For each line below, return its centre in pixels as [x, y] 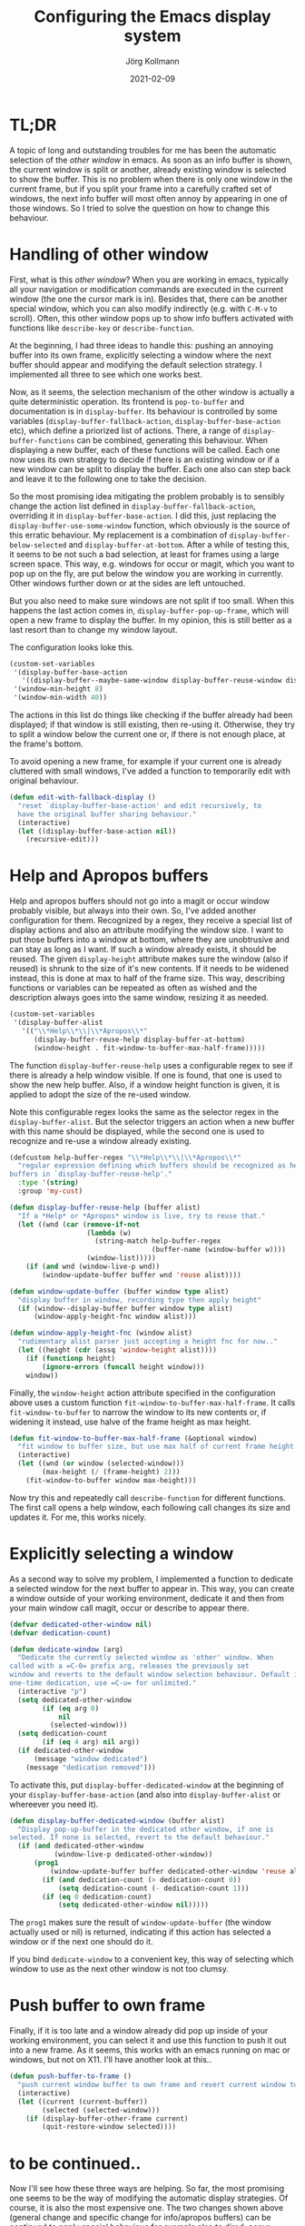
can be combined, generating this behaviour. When [172, 440]
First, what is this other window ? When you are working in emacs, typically [149, 280]
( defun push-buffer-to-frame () [70, 2076]
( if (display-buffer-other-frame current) [107, 2118]
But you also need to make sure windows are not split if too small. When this [152, 600]
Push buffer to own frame [108, 2006]
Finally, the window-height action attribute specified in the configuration [143, 1393]
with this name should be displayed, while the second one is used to [137, 1131]
